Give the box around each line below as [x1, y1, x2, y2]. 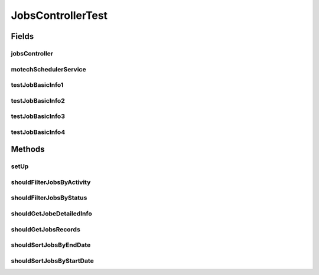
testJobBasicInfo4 [11, 127, 66, 136]
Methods [11, 145, 45, 155]
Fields [11, 31, 34, 41]
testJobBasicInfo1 [11, 81, 64, 89]
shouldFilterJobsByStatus [11, 194, 87, 202]
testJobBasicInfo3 [11, 112, 65, 120]
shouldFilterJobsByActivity [11, 178, 91, 186]
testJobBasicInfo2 [11, 96, 65, 104]
